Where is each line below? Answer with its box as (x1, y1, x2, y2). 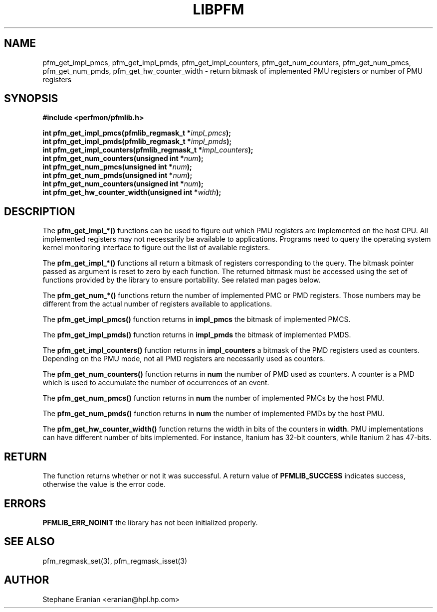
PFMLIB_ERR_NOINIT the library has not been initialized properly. (42, 518, 258, 527)
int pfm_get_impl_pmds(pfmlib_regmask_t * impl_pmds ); (42, 137, 232, 146)
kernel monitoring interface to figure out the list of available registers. (42, 243, 270, 252)
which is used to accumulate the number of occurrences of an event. (42, 378, 269, 387)
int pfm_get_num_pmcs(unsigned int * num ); (42, 162, 192, 171)
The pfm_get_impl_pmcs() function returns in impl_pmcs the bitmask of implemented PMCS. (42, 315, 351, 324)
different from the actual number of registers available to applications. (42, 300, 272, 308)
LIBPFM (193, 1, 244, 18)
